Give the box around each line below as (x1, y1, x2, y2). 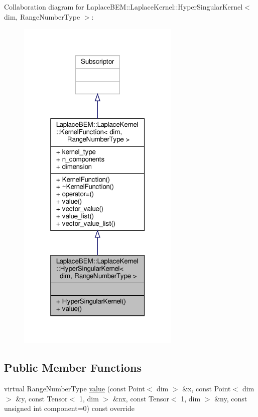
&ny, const (214, 393, 247, 403)
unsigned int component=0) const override (4, 403, 135, 413)
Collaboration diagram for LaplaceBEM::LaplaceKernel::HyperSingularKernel (4, 2, 243, 12)
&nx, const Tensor (112, 393, 169, 403)
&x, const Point (182, 383, 231, 393)
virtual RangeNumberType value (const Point (4, 383, 145, 393)
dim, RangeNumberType (4, 11, 80, 22)
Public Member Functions (4, 360, 142, 375)
